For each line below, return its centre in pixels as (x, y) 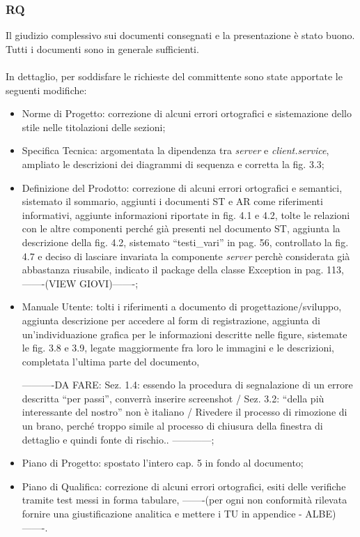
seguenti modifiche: (46, 90)
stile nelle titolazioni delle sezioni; (94, 127)
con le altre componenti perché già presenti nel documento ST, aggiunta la (181, 228)
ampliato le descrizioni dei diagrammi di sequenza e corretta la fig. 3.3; (173, 164)
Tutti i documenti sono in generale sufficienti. (102, 48)
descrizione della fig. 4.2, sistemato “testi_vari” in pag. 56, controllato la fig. (185, 242)
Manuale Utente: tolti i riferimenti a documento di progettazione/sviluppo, (182, 307)
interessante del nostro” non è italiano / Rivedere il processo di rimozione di (185, 412)
